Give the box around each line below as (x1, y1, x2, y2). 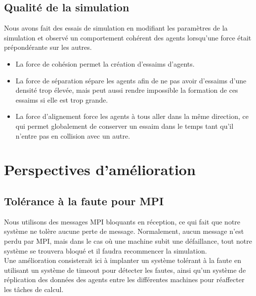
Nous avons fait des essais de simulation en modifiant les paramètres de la (4, 23, 228, 33)
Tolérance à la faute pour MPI (4, 193, 164, 208)
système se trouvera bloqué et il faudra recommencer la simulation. (4, 245, 207, 256)
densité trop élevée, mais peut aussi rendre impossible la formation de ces (15, 85, 238, 95)
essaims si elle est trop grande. (15, 94, 108, 105)
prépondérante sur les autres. (4, 42, 92, 52)
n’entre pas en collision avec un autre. (15, 130, 130, 141)
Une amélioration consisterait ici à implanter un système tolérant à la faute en (4, 255, 241, 265)
